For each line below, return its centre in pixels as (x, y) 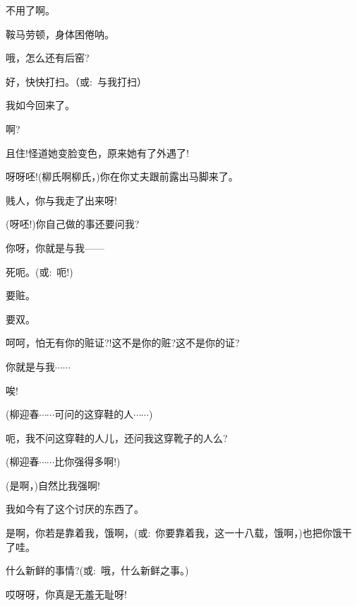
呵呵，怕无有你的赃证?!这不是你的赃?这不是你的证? (123, 343)
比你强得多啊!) (87, 461)
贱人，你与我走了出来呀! (61, 200)
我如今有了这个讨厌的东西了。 (75, 509)
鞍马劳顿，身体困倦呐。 (60, 34)
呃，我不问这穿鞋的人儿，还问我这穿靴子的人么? (117, 437)
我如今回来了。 (40, 105)
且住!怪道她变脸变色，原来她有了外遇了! (97, 152)
